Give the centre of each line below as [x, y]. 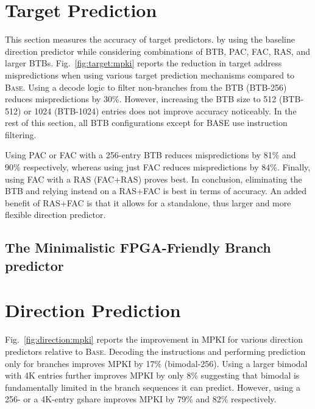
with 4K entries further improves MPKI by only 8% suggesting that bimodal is [152, 375]
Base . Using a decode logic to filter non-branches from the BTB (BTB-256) [146, 87]
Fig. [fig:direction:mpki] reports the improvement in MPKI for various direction [154, 339]
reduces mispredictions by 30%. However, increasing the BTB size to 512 [141, 99]
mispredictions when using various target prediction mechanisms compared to [150, 75]
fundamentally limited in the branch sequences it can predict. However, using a [153, 387]
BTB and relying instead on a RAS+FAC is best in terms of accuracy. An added [156, 191]
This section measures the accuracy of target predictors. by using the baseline [150, 39]
